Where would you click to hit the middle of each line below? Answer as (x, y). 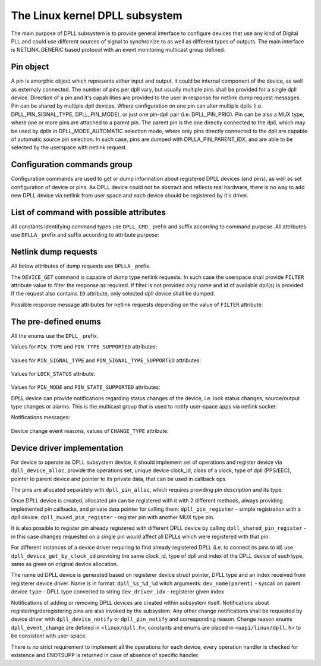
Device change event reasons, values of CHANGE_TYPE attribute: (90, 431)
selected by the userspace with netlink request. (69, 147)
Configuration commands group (72, 164)
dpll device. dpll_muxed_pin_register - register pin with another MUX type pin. (113, 517)
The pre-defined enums (56, 321)
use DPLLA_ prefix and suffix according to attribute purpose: (85, 235)
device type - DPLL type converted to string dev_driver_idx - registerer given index (117, 592)
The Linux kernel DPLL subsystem (97, 15)
